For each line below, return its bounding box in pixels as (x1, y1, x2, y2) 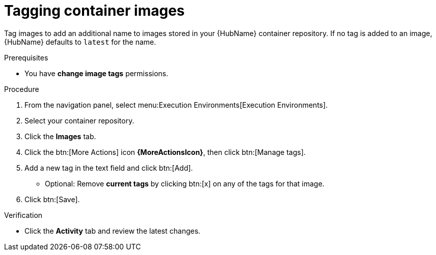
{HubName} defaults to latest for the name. (4, 37, 156, 46)
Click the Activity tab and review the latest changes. (24, 226, 201, 235)
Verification (4, 210, 43, 219)
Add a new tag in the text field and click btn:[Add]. (24, 163, 193, 172)
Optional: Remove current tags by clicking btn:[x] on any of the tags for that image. (45, 179, 324, 188)
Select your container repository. (24, 116, 134, 125)
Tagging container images (4, 2, 185, 19)
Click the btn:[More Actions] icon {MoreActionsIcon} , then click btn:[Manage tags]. (24, 147, 306, 156)
